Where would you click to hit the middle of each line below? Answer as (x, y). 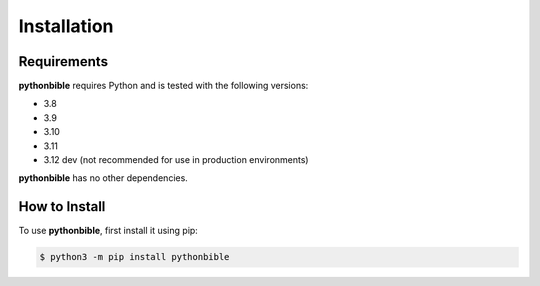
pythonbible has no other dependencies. (103, 178)
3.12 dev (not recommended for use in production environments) (176, 160)
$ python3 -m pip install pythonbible (134, 257)
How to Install (62, 206)
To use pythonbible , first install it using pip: (108, 231)
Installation (66, 26)
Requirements (63, 61)
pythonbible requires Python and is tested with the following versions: (163, 86)
